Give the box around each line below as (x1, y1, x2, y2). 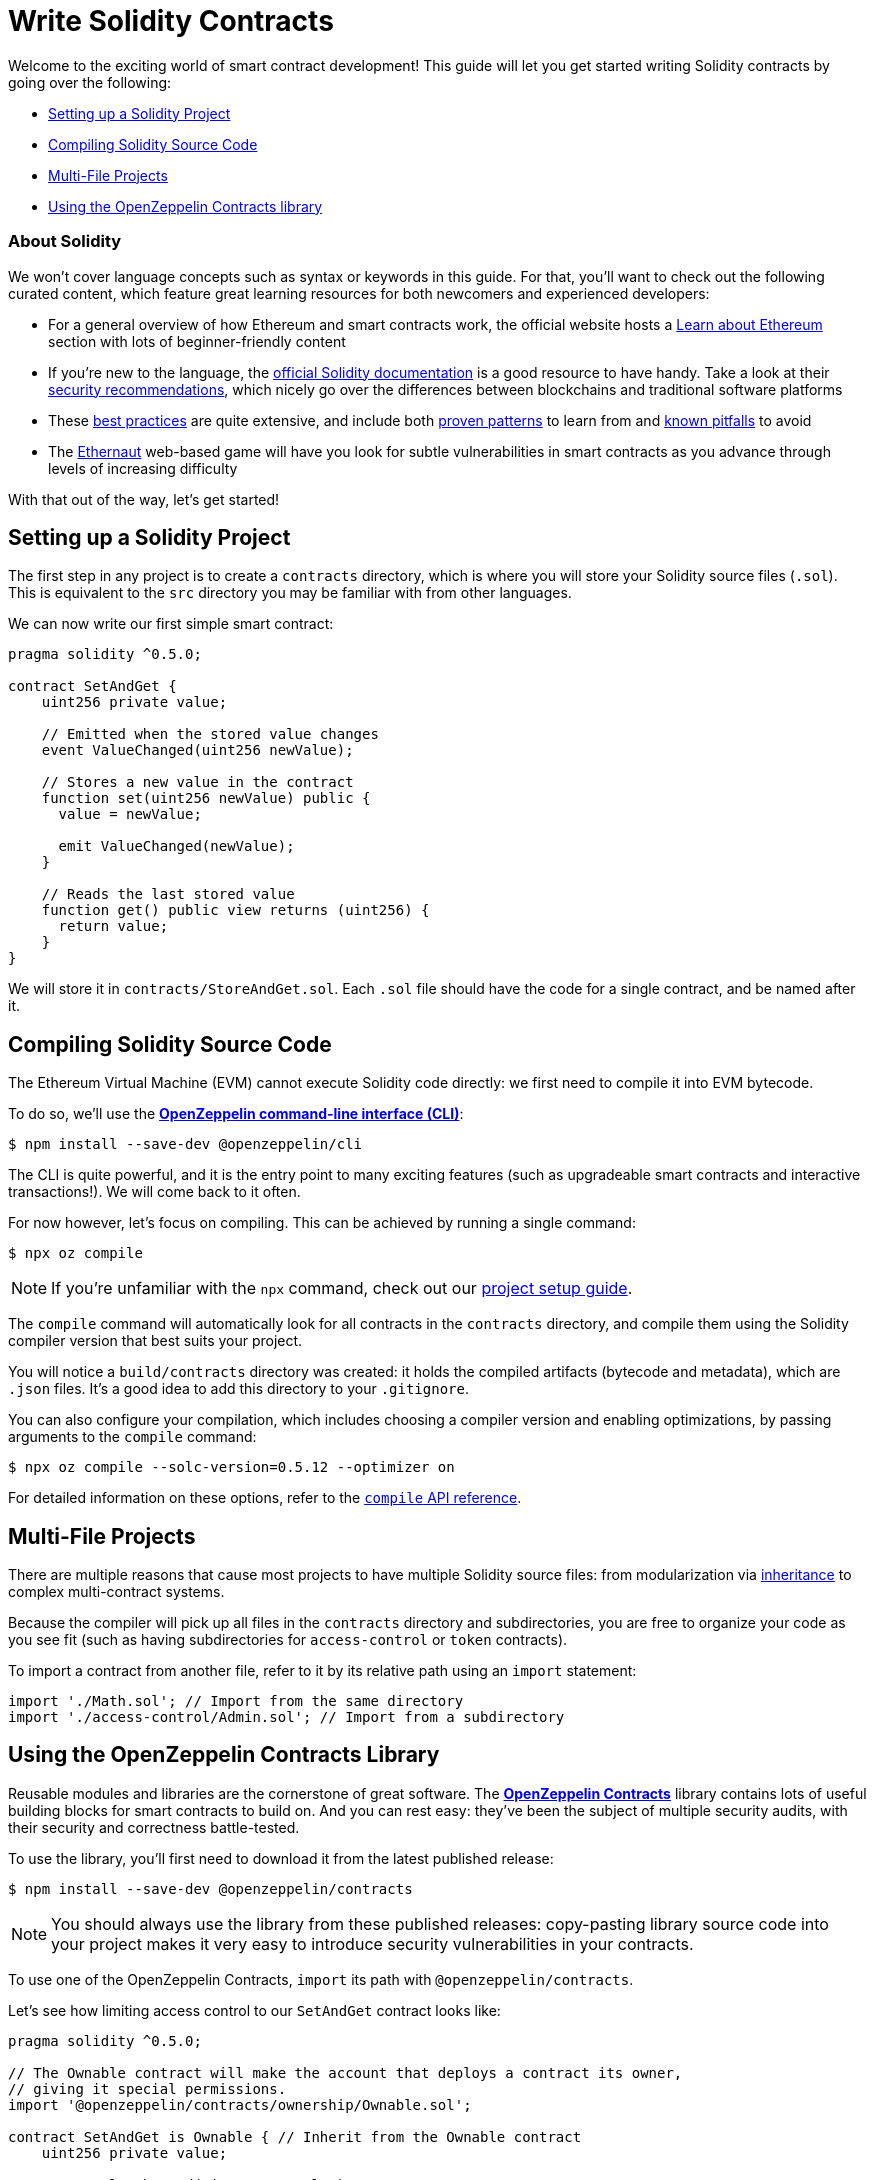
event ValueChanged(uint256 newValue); (41, 742, 354, 759)
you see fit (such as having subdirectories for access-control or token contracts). (8, 1631, 568, 1649)
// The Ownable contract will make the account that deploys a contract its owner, (8, 2064, 683, 2081)
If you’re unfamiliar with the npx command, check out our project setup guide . (51, 1278, 633, 1299)
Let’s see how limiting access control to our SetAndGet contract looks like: (8, 2001, 501, 2019)
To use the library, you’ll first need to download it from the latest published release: (8, 1849, 554, 1867)
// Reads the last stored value (41, 886, 295, 903)
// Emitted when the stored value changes (41, 726, 379, 743)
